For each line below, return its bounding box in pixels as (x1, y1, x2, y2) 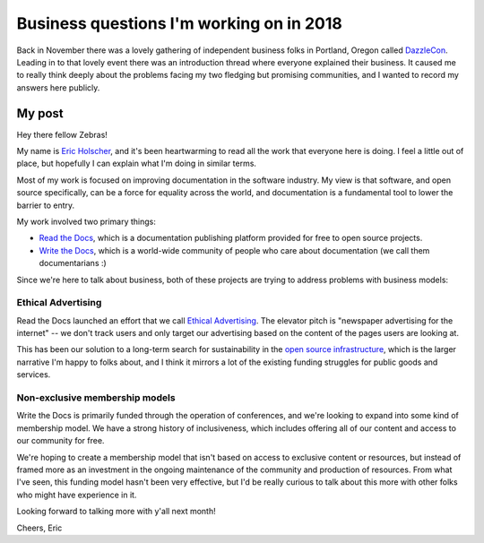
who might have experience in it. (16, 489, 137, 500)
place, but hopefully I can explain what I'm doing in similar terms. (16, 158, 257, 169)
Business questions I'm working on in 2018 (16, 13, 342, 33)
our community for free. (16, 435, 105, 446)
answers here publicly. (16, 82, 100, 93)
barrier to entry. (16, 200, 75, 211)
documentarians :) (39, 258, 107, 269)
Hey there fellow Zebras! (16, 129, 108, 140)
